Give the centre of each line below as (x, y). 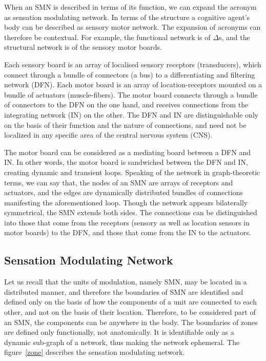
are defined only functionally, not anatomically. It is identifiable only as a (119, 332)
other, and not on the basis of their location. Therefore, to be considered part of (130, 312)
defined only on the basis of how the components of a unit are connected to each (130, 302)
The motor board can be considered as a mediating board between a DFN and (127, 152)
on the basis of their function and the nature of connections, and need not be (125, 125)
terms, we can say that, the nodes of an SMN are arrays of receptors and (119, 182)
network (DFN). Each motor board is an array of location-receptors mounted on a (133, 84)
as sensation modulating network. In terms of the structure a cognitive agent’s (127, 17)
